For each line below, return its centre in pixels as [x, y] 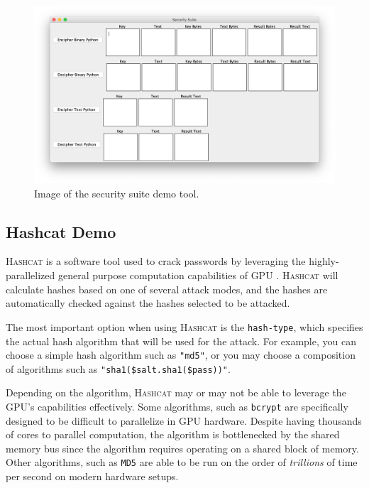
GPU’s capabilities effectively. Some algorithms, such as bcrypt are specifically [177, 407]
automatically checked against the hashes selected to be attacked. [148, 303]
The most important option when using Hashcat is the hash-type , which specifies [184, 326]
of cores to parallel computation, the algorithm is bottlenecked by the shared [173, 434]
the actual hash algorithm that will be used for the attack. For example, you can [181, 341]
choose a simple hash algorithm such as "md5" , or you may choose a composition [181, 355]
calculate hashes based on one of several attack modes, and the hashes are [167, 289]
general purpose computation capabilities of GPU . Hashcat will [198, 275]
